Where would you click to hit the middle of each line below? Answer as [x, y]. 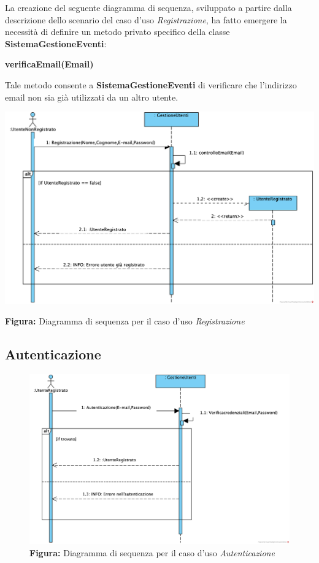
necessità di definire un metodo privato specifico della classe [117, 32]
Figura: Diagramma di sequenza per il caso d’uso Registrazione [125, 321]
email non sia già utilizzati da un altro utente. [92, 97]
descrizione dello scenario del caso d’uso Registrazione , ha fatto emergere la [146, 19]
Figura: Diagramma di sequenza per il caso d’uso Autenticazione [152, 552]
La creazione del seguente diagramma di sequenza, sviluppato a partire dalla [148, 7]
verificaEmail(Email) [49, 64]
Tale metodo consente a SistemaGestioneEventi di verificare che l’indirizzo [151, 84]
